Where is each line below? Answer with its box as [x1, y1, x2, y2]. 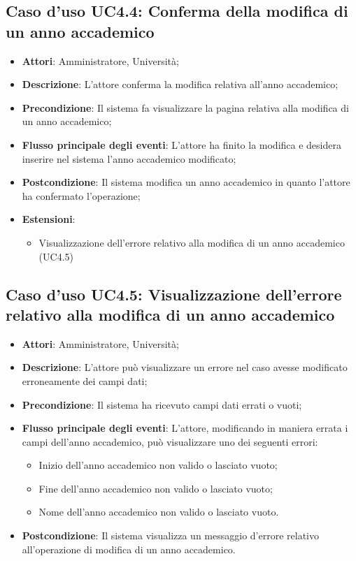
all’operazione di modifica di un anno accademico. [22, 541, 236, 556]
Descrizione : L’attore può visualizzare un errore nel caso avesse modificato [22, 360, 348, 374]
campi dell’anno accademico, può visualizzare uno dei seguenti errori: [22, 434, 318, 449]
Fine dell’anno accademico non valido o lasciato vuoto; [38, 481, 273, 495]
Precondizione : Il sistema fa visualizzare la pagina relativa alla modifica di [22, 100, 349, 115]
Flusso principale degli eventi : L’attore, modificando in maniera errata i [22, 421, 348, 435]
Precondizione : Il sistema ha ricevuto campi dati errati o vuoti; [22, 397, 302, 411]
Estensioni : [22, 212, 76, 226]
